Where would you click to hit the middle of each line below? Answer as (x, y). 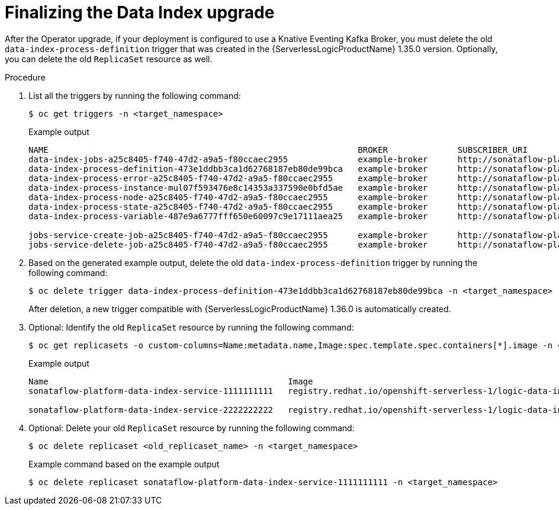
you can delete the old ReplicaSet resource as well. (109, 59)
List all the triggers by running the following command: (135, 95)
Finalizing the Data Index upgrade (140, 12)
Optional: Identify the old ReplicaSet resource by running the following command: (191, 327)
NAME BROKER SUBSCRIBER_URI (278, 150)
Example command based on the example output (124, 464)
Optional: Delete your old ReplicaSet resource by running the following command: (192, 428)
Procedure (25, 77)
